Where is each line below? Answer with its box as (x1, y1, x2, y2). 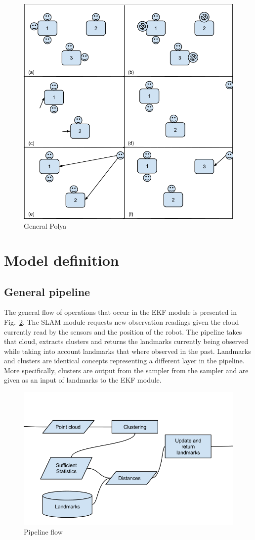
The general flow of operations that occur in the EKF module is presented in (4, 307, 237, 317)
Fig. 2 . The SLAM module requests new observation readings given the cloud (4, 316, 239, 327)
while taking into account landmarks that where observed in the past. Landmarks (4, 345, 251, 356)
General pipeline (4, 284, 90, 299)
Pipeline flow (24, 527, 63, 537)
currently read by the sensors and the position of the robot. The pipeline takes (4, 326, 242, 337)
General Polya (24, 221, 67, 231)
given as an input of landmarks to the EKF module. (4, 375, 162, 385)
